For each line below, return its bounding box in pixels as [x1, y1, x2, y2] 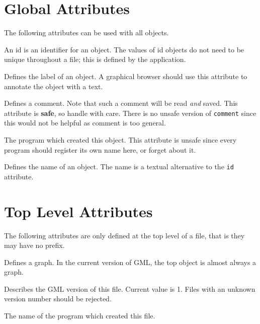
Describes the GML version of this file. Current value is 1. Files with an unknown [4, 283, 255, 294]
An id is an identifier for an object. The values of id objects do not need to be [4, 44, 244, 54]
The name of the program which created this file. [4, 310, 155, 321]
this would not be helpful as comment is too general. [4, 117, 166, 128]
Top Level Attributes [4, 201, 153, 221]
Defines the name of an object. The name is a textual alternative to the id [4, 161, 234, 172]
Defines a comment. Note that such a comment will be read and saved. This [4, 98, 238, 108]
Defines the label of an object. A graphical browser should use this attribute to [4, 71, 247, 81]
